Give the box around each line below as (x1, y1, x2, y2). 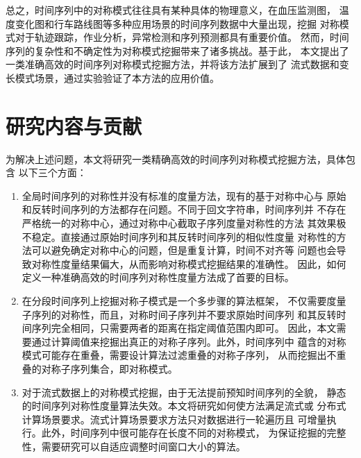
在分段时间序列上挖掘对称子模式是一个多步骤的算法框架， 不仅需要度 (22, 294, 337, 308)
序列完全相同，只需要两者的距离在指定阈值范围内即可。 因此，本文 (31, 321, 337, 335)
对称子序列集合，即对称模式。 (41, 362, 178, 375)
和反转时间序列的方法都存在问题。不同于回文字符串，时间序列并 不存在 (22, 202, 346, 217)
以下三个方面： (18, 165, 87, 180)
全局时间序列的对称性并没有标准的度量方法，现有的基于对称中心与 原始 (22, 188, 346, 203)
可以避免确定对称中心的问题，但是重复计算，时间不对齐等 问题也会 (31, 243, 337, 257)
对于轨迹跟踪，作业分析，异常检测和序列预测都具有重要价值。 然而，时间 (15, 30, 349, 44)
